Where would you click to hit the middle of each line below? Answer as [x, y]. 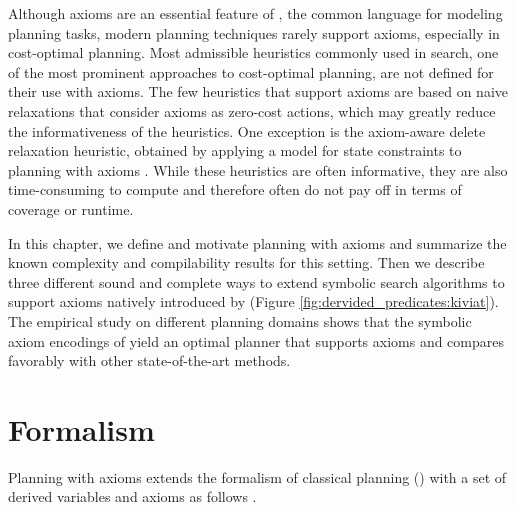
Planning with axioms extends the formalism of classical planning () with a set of [257, 476]
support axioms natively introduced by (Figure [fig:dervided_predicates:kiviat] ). [253, 301]
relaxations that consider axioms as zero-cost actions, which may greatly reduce [252, 110]
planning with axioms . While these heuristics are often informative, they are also [258, 169]
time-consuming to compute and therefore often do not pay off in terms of [235, 189]
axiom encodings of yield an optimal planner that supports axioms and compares [256, 340]
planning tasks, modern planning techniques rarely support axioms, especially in [254, 32]
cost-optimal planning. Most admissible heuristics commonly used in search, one [253, 52]
